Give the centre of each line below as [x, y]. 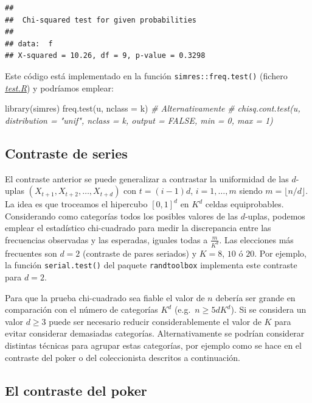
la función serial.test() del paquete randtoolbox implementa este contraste [151, 265]
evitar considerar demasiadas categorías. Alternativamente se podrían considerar [155, 333]
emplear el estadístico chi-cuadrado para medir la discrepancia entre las [138, 228]
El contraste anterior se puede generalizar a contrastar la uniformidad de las [147, 178]
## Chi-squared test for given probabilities [101, 20]
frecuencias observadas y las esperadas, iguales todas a [106, 239]
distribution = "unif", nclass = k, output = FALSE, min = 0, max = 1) [139, 120]
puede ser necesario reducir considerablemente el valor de [155, 321]
